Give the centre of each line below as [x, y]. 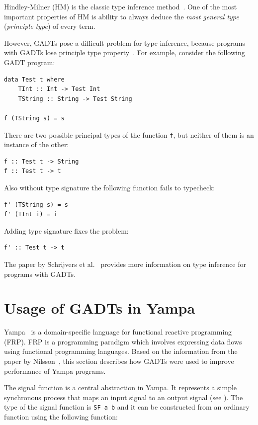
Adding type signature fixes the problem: [66, 230]
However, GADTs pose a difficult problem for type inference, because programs [125, 42]
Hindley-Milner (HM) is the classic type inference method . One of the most [121, 6]
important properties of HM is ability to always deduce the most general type [122, 16]
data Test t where [34, 79]
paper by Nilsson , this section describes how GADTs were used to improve [119, 361]
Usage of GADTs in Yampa [100, 308]
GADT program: [30, 62]
